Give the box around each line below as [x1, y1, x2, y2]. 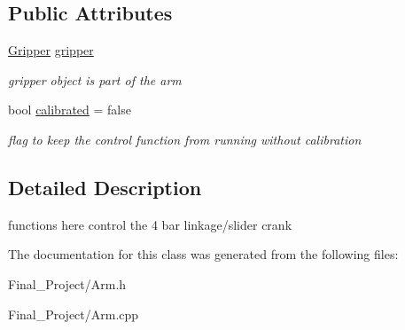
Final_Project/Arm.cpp [8, 304, 139, 323]
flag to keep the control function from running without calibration [8, 130, 362, 148]
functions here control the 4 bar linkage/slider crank [8, 215, 292, 233]
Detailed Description [8, 173, 202, 200]
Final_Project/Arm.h [8, 274, 127, 293]
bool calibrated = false [8, 100, 131, 119]
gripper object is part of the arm [8, 70, 182, 89]
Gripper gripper [8, 41, 94, 59]
